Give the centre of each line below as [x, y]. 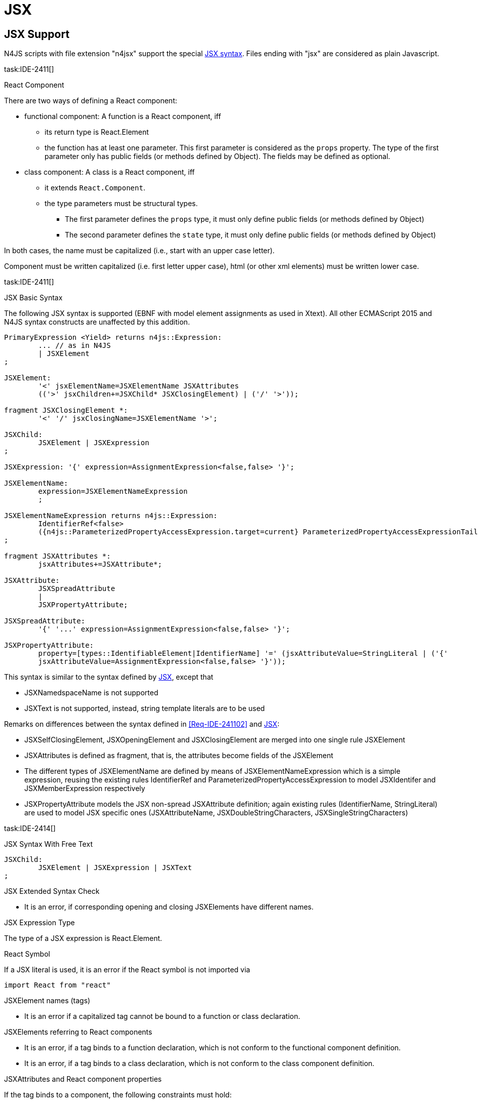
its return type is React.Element [97, 132]
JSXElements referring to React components [78, 1032]
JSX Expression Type [39, 923]
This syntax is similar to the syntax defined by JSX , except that [109, 677]
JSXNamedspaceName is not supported [91, 693]
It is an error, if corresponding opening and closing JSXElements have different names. [169, 907]
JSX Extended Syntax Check [52, 891]
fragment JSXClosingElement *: [66, 410]
